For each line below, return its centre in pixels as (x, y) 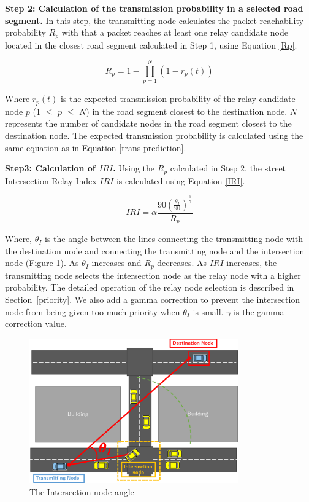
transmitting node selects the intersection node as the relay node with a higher (153, 275)
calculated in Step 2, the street (228, 168)
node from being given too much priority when (93, 311)
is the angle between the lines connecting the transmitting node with (174, 239)
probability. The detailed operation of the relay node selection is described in (150, 287)
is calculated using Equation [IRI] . (181, 180)
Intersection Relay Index (51, 180)
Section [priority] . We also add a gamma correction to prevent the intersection (153, 299)
